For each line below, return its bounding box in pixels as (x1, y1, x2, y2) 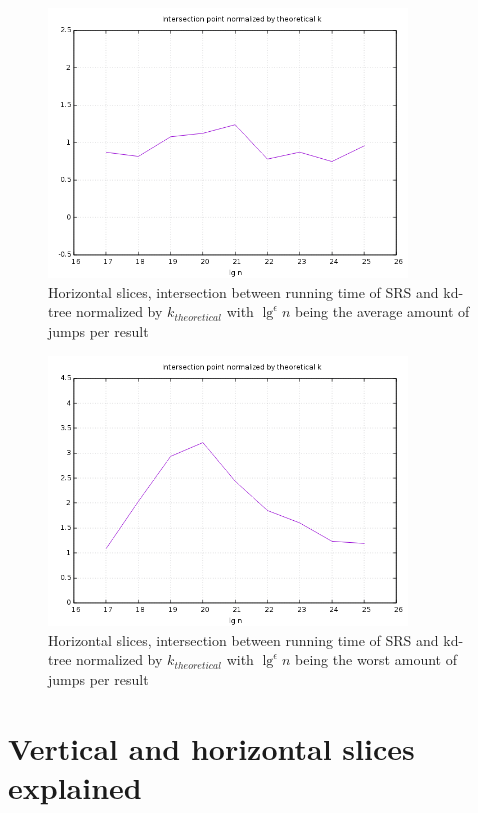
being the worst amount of (295, 649, 457, 670)
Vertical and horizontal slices (8, 727, 415, 768)
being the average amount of (295, 301, 470, 322)
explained (8, 766, 142, 807)
